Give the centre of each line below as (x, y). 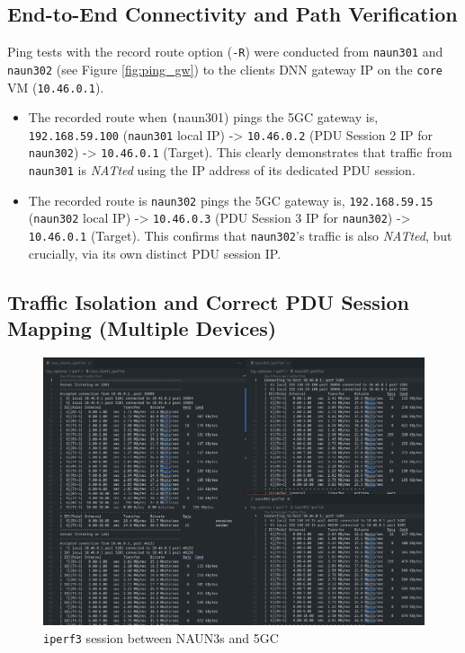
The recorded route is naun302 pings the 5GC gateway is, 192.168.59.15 (231, 200)
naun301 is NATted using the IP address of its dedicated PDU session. (222, 170)
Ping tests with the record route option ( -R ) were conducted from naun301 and (225, 52)
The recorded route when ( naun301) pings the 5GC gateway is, (203, 117)
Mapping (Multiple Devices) (142, 328)
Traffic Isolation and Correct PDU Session (208, 301)
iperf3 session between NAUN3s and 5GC (161, 638)
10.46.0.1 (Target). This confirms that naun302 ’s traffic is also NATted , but (240, 236)
